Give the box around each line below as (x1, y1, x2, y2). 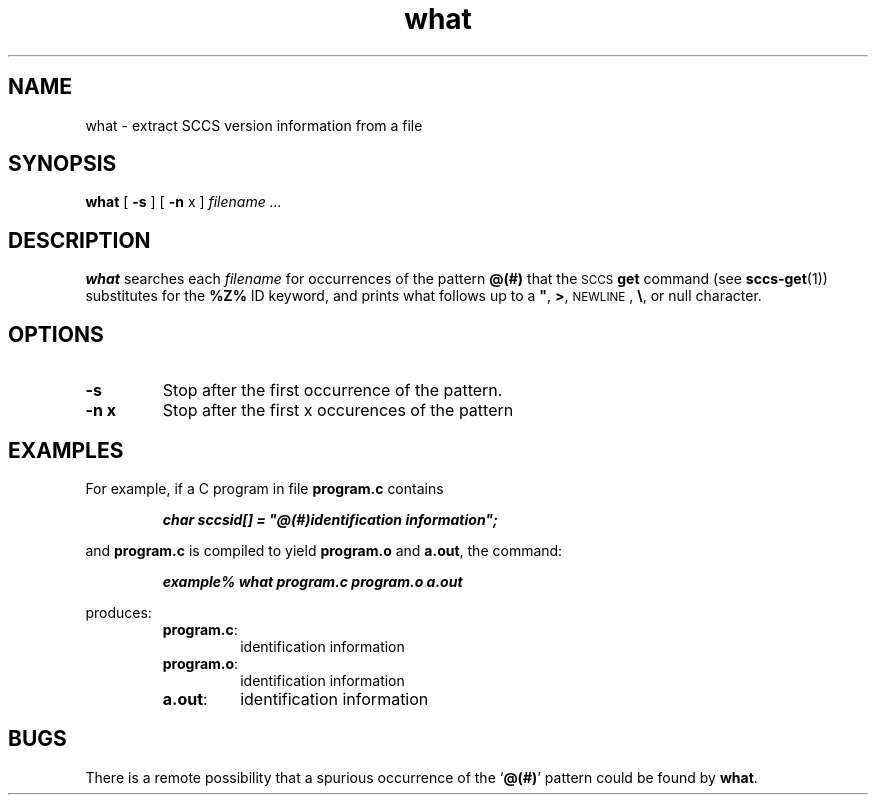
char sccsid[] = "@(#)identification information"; (162, 510, 498, 528)
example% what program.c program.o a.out (162, 572, 463, 590)
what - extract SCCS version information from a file (85, 116, 423, 134)
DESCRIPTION (8, 227, 151, 253)
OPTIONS (8, 321, 104, 347)
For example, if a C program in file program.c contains (85, 479, 444, 497)
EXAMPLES (8, 437, 124, 463)
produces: (85, 603, 152, 621)
